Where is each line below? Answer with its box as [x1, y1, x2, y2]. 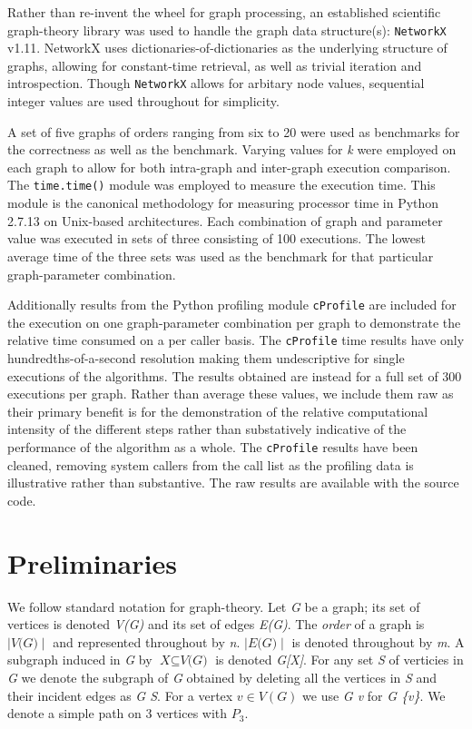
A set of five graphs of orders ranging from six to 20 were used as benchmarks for [7, 122, 460, 141]
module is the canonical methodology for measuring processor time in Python [7, 193, 439, 212]
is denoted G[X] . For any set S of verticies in [215, 650, 464, 669]
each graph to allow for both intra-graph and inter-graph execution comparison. [7, 157, 451, 176]
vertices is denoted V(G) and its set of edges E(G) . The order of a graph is [7, 615, 425, 634]
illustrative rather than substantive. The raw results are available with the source [7, 473, 459, 492]
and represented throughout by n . [53, 632, 241, 651]
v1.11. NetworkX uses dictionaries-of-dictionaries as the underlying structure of [7, 38, 447, 57]
